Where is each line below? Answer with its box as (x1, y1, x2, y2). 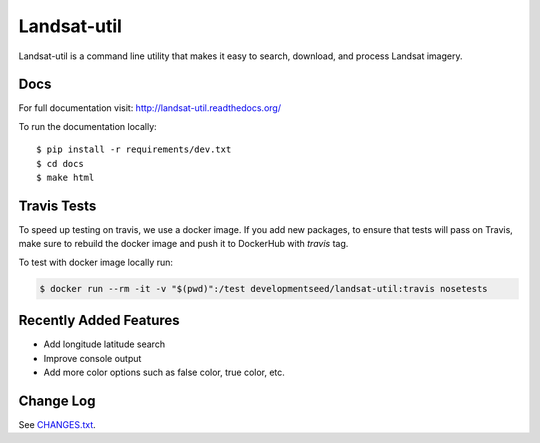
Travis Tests (18, 197, 97, 214)
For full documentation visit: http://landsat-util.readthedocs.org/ (18, 102, 282, 114)
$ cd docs (36, 158, 84, 169)
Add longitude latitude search (43, 338, 165, 350)
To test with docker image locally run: (18, 256, 174, 268)
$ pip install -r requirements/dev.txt (36, 144, 232, 155)
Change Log (18, 392, 96, 409)
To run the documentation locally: (18, 120, 157, 132)
